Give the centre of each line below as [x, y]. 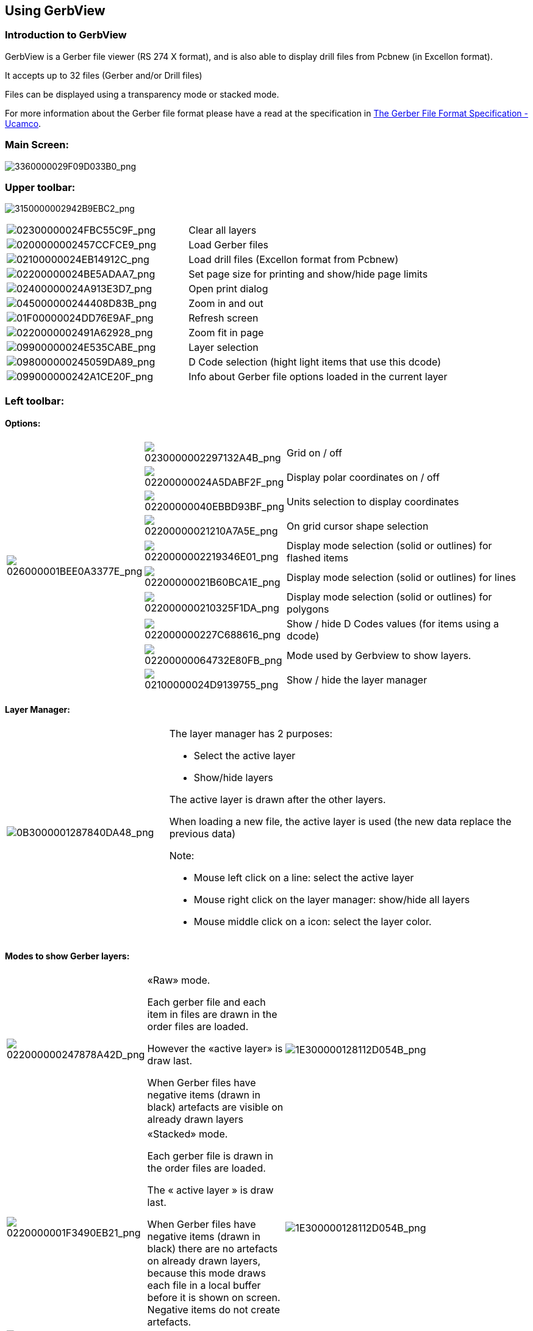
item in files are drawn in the [212, 1015]
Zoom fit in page [226, 333]
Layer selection [224, 348]
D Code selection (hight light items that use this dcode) [315, 362]
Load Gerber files [228, 245]
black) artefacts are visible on [215, 1107]
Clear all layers [223, 230]
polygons [308, 609]
